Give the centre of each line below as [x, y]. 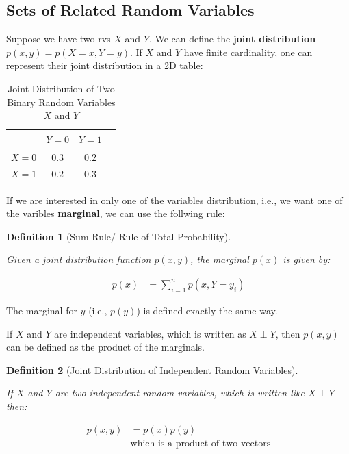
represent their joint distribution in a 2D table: [105, 65]
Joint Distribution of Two [61, 88]
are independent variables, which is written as [150, 333]
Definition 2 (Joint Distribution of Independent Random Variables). [152, 369]
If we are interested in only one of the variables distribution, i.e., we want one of [174, 200]
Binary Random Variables [61, 102]
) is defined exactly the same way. [207, 310]
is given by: [307, 259]
